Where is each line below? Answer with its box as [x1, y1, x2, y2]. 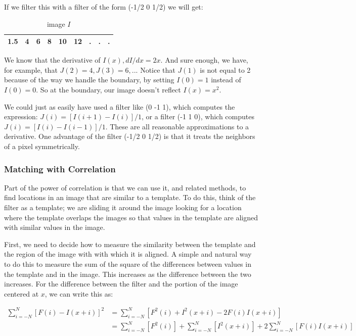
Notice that [140, 64, 175, 75]
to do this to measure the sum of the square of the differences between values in [4, 259, 251, 269]
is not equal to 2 [200, 64, 251, 75]
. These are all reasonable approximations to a [105, 121, 249, 131]
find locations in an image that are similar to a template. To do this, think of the [4, 192, 256, 203]
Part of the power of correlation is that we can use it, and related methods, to [4, 182, 246, 193]
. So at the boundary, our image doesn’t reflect [36, 84, 181, 95]
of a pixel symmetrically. [4, 141, 80, 152]
